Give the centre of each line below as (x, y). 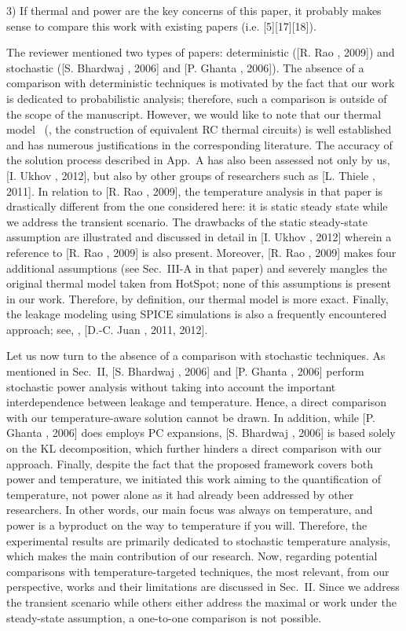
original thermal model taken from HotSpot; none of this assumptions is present (199, 283)
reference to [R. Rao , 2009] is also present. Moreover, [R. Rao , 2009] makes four (201, 252)
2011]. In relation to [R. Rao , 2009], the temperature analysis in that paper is (195, 191)
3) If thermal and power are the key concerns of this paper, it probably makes (194, 10)
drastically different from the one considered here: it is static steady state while (197, 206)
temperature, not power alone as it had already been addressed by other (180, 494)
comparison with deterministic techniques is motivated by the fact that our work (201, 83)
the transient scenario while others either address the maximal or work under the (201, 602)
